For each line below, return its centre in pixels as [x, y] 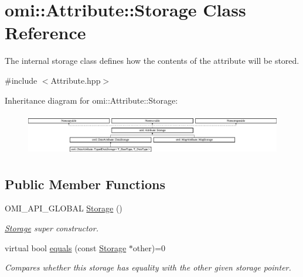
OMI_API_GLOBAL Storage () [64, 208]
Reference [45, 33]
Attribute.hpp [76, 80]
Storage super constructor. [52, 228]
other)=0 [149, 247]
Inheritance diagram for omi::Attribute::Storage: [91, 100]
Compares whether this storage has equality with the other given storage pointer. [148, 267]
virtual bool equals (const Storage [66, 247]
